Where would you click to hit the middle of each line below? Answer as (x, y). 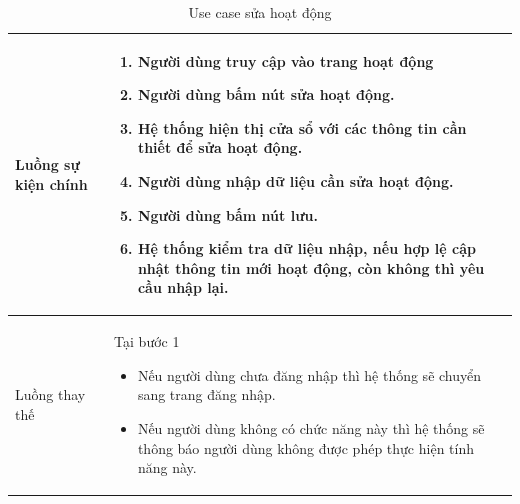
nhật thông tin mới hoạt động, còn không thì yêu (311, 267)
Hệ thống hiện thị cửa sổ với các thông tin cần (302, 127)
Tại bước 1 (147, 341)
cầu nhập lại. (183, 287)
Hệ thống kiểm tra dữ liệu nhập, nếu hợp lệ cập (306, 248)
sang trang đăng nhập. (206, 394)
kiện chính (51, 183)
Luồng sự (47, 164)
